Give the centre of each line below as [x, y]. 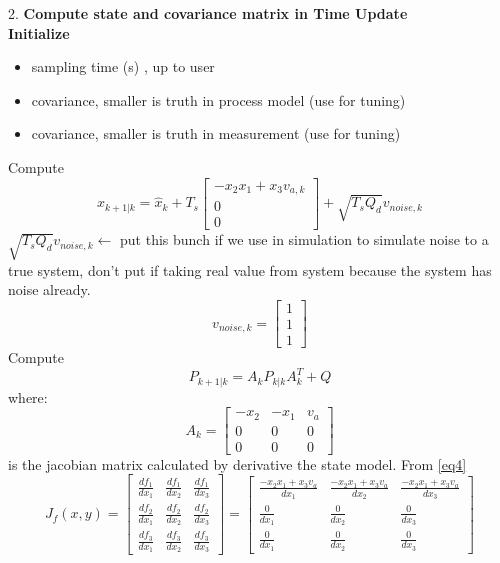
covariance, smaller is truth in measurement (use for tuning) [216, 133]
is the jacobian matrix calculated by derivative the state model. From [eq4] [237, 463]
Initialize [39, 32]
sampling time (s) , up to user [123, 66]
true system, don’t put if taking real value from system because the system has [250, 269]
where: [28, 396]
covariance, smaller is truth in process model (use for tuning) [218, 99]
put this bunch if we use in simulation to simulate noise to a [304, 239]
